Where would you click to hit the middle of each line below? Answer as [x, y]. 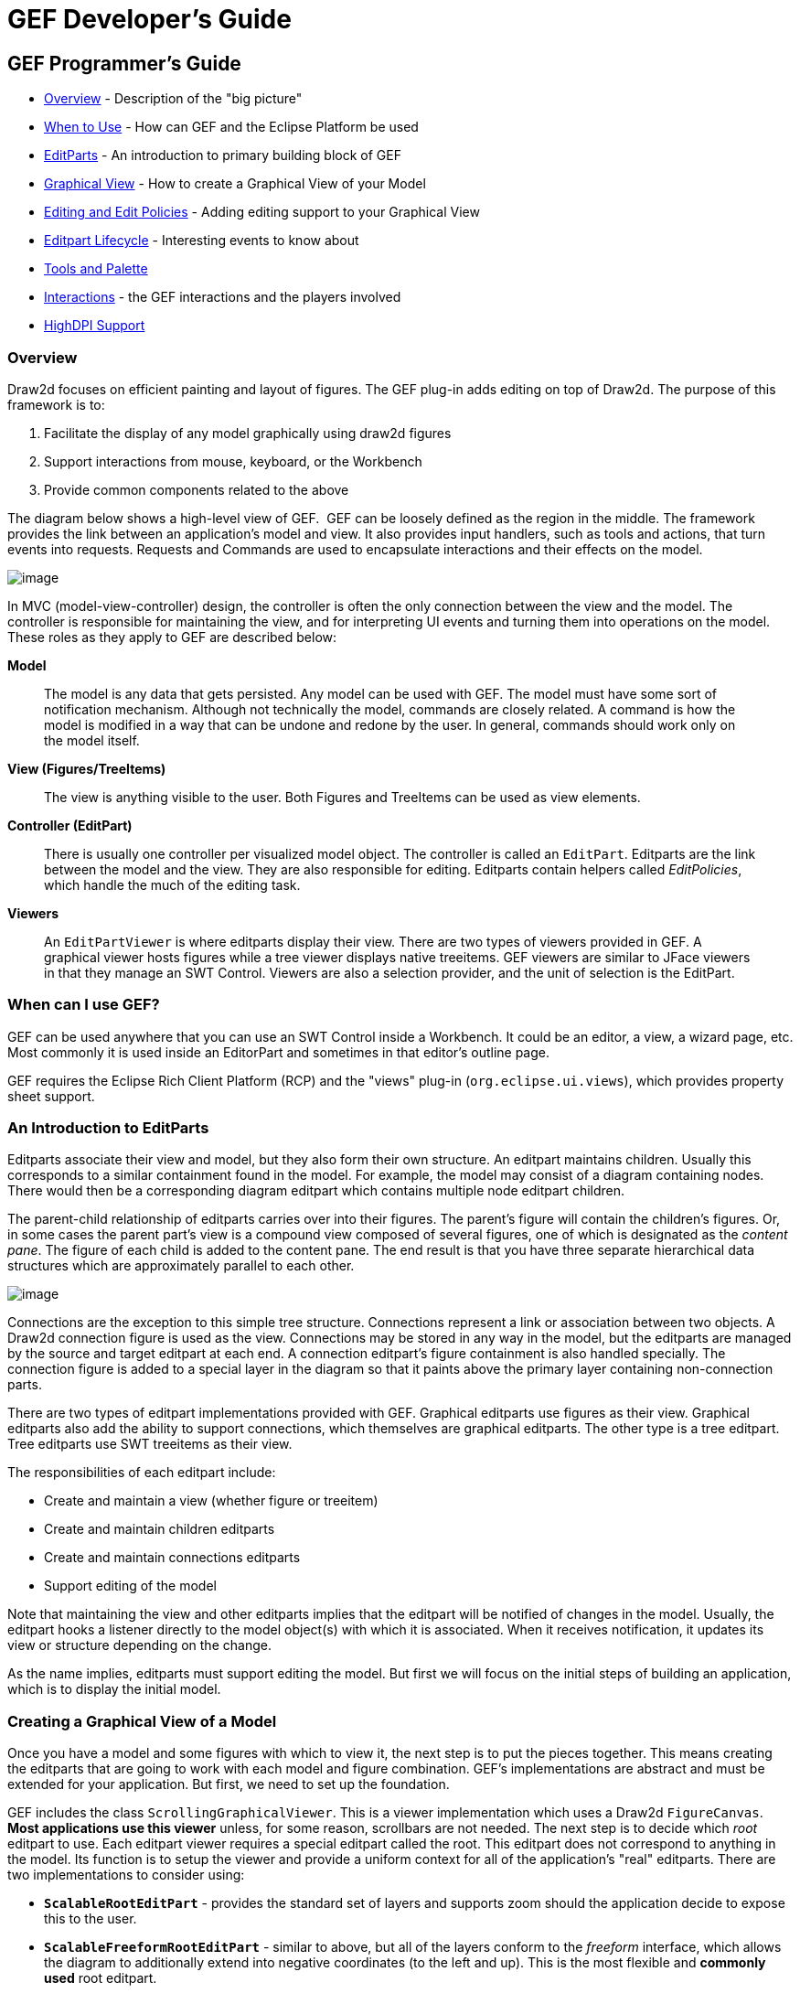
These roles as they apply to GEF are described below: [172, 637]
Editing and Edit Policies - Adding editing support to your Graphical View [262, 212]
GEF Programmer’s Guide [124, 63]
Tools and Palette [96, 269]
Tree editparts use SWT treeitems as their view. [150, 1444]
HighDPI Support [95, 326]
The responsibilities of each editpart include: [142, 1473]
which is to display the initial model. [114, 1689]
